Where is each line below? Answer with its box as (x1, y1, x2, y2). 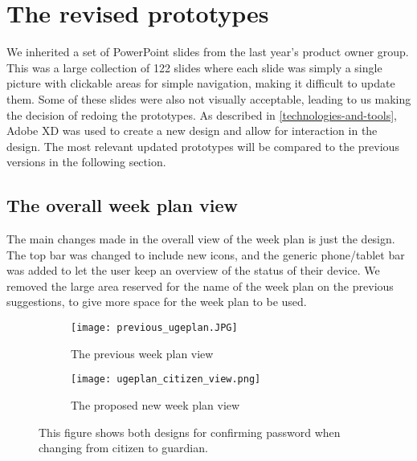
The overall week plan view (6, 193, 238, 218)
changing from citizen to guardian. (39, 439, 208, 456)
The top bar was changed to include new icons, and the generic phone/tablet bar (6, 246, 405, 263)
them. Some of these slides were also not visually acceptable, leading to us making (6, 90, 411, 107)
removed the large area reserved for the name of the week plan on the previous (6, 277, 394, 294)
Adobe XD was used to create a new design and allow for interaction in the (6, 122, 378, 139)
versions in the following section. (6, 153, 166, 170)
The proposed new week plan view (71, 396, 240, 413)
